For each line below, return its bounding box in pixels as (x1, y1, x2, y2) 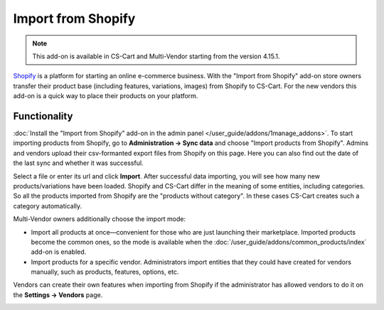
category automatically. (13, 201, 82, 210)
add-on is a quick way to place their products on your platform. (13, 92, 198, 100)
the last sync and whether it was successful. (13, 159, 144, 167)
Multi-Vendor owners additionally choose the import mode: (13, 215, 186, 223)
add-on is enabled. (31, 247, 87, 256)
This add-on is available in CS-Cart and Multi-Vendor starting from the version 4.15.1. (32, 52, 280, 60)
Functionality (13, 110, 73, 122)
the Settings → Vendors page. (13, 290, 103, 299)
